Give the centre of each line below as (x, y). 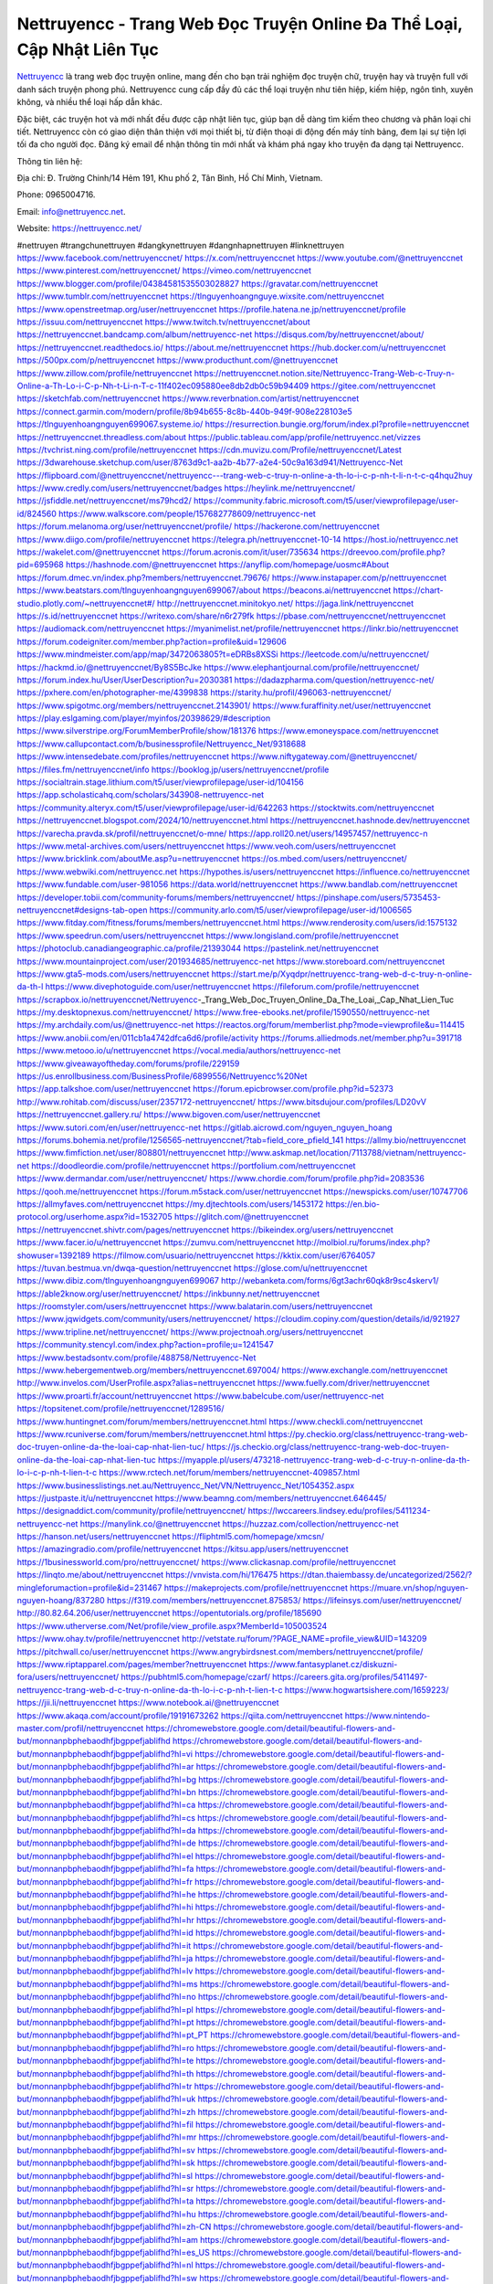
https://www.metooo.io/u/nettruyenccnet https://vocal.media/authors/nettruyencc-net (179, 1051)
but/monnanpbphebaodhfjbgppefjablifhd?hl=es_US (113, 2252)
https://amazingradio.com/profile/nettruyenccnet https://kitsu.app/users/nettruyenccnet (183, 1549)
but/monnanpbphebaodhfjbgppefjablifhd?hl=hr (106, 1919)
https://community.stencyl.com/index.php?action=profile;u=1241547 (145, 1345)
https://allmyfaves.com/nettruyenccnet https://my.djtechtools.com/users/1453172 (170, 1204)
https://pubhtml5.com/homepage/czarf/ (196, 1677)
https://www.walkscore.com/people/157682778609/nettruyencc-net (187, 513)
